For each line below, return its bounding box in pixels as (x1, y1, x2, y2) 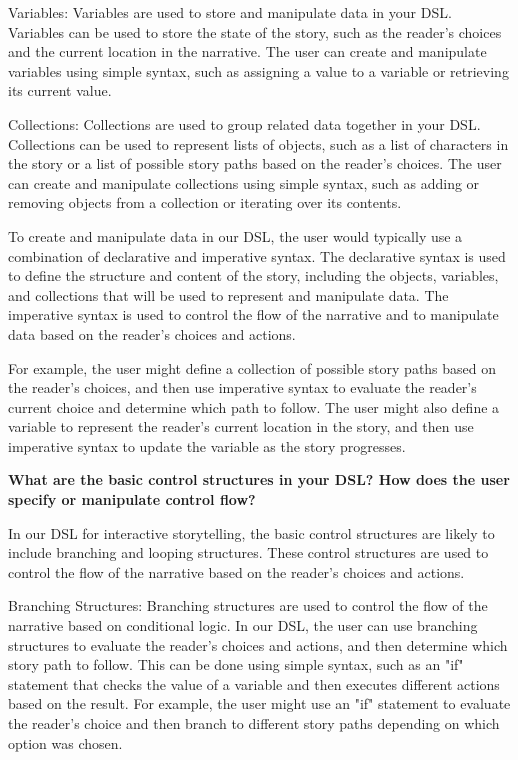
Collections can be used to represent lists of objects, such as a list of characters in (8, 133, 509, 154)
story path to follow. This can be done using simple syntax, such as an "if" (8, 654, 464, 675)
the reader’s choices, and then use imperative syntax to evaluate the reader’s (8, 377, 477, 398)
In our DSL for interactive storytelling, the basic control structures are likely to (8, 522, 495, 543)
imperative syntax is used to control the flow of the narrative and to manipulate (8, 304, 499, 325)
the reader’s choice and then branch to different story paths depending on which (8, 713, 500, 733)
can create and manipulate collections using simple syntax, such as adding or (8, 172, 480, 193)
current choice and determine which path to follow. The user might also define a (8, 396, 500, 417)
